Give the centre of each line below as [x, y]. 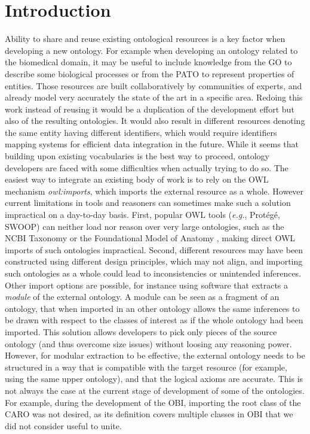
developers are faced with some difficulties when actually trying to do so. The [147, 167]
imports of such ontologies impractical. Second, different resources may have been [154, 249]
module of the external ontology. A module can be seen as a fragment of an [142, 297]
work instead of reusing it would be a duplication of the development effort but [150, 109]
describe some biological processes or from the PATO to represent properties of [150, 73]
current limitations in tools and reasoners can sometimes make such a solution [148, 203]
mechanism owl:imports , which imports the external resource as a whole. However [154, 191]
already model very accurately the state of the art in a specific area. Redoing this [154, 97]
